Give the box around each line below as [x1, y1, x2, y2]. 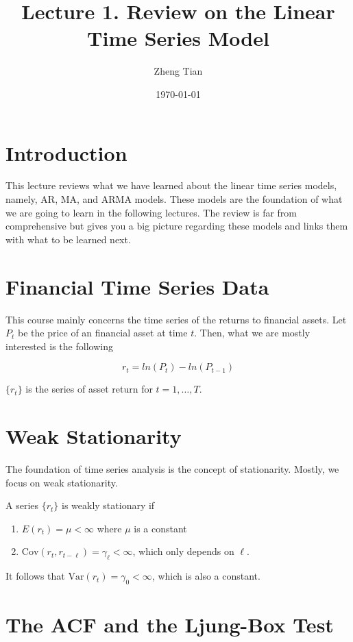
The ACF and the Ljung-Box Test [5, 610, 334, 639]
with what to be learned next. [5, 232, 131, 246]
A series [5, 498, 39, 513]
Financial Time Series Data [5, 272, 269, 300]
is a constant [134, 521, 187, 535]
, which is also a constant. [151, 569, 260, 583]
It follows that [5, 569, 65, 583]
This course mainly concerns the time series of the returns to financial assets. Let [5, 312, 347, 326]
